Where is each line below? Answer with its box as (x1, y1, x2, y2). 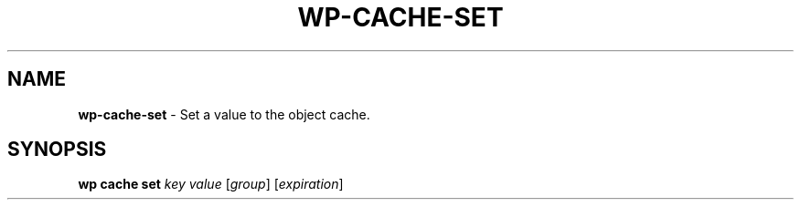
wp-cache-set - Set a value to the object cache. (78, 106, 370, 122)
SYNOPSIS (7, 138, 107, 161)
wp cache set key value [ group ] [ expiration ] (78, 176, 344, 192)
